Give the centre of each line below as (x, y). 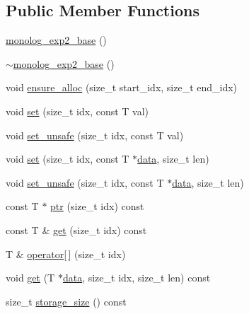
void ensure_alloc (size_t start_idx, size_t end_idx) (122, 87)
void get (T (30, 278)
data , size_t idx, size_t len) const (137, 278)
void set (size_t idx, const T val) (77, 111)
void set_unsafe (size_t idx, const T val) (95, 135)
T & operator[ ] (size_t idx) (66, 254)
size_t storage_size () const (66, 301)
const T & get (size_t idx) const (76, 229)
